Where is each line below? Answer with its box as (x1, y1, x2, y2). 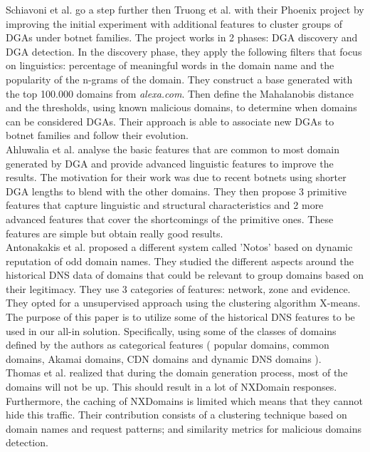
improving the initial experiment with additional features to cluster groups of (6, 16, 342, 31)
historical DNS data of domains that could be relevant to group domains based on (6, 267, 364, 282)
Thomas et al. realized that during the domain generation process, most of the (6, 365, 348, 380)
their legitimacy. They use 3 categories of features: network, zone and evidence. (6, 281, 351, 296)
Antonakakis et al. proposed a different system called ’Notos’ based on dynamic (6, 240, 353, 255)
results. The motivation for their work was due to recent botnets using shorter (6, 170, 347, 185)
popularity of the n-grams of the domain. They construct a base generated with (6, 71, 353, 86)
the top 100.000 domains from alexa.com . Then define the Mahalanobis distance (6, 86, 354, 101)
